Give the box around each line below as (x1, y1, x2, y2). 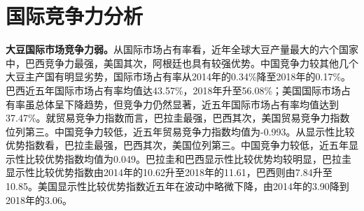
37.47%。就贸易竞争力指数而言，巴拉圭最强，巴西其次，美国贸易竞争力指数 (6, 110, 350, 125)
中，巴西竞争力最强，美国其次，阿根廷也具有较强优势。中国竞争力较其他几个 (6, 55, 358, 70)
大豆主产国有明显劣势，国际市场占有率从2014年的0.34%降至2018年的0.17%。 (6, 69, 351, 84)
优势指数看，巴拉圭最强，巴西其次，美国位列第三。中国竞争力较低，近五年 (6, 138, 349, 152)
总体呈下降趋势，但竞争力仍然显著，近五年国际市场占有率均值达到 (34, 96, 339, 111)
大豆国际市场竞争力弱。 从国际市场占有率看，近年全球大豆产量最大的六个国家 (6, 42, 358, 57)
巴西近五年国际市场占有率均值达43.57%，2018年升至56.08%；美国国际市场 (6, 82, 342, 97)
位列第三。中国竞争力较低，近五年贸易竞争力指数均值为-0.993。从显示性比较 (6, 124, 355, 138)
